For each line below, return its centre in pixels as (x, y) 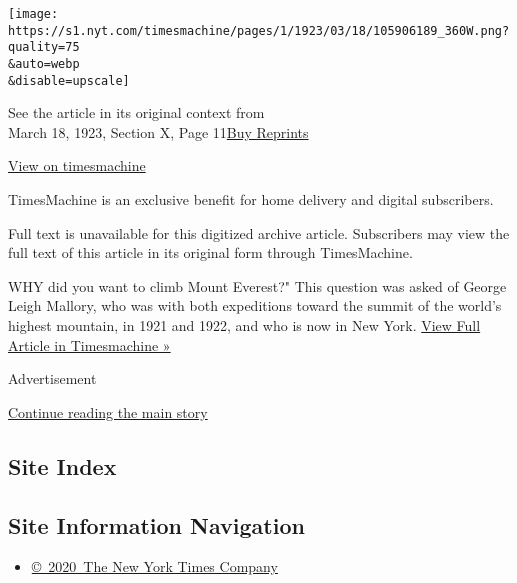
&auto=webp (44, 63)
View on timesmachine (77, 165)
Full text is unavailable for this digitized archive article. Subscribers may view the (259, 232)
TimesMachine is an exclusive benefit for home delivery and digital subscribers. (251, 199)
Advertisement (52, 378)
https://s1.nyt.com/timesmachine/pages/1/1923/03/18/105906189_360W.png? (259, 30)
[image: (33, 14)
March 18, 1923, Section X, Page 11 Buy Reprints (158, 131)
